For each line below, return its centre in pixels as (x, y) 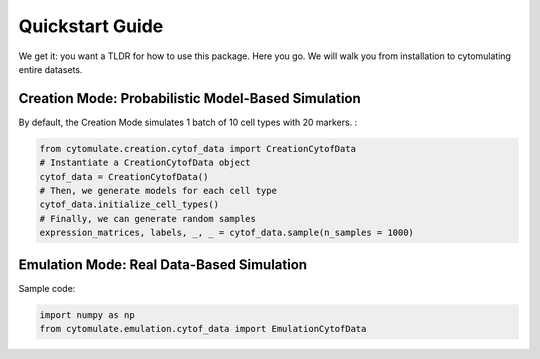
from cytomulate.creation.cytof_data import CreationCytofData (198, 148)
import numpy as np (87, 314)
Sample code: (47, 288)
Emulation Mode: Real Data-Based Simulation (163, 264)
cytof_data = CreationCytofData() (124, 176)
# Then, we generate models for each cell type (158, 190)
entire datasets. (50, 69)
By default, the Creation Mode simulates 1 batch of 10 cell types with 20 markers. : (188, 122)
